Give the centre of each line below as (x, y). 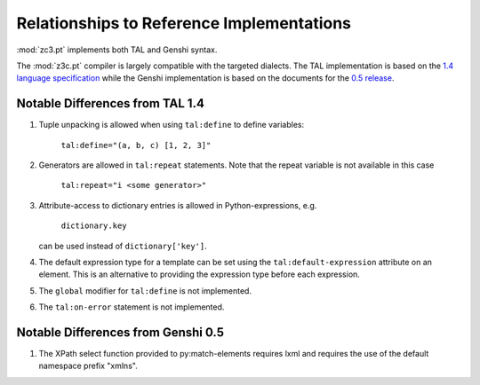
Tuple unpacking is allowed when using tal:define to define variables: (172, 125)
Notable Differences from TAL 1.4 (110, 103)
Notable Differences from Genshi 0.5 (120, 332)
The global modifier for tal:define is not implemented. (145, 291)
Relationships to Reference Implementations (184, 23)
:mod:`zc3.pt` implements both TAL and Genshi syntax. (117, 50)
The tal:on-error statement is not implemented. (132, 307)
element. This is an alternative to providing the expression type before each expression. (199, 274)
